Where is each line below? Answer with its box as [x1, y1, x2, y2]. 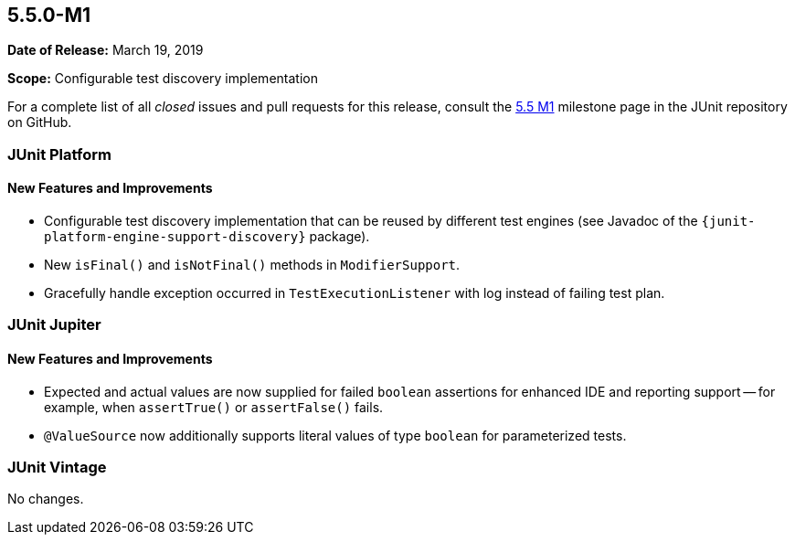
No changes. [7, 491, 84, 507]
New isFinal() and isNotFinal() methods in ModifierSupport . [44, 257, 461, 273]
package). [309, 228, 370, 245]
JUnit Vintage [7, 457, 107, 476]
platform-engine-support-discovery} [44, 229, 306, 245]
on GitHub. [7, 114, 72, 131]
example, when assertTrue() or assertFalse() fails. [44, 399, 384, 415]
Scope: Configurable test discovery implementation [7, 70, 318, 87]
